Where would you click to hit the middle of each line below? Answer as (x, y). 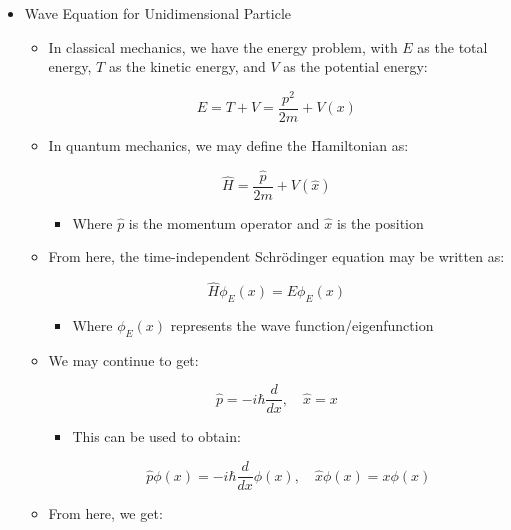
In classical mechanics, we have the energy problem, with (223, 46)
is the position (380, 222)
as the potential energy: (355, 66)
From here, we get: (105, 513)
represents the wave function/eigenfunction (302, 325)
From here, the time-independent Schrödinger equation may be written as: (276, 256)
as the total (452, 46)
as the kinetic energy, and (187, 66)
